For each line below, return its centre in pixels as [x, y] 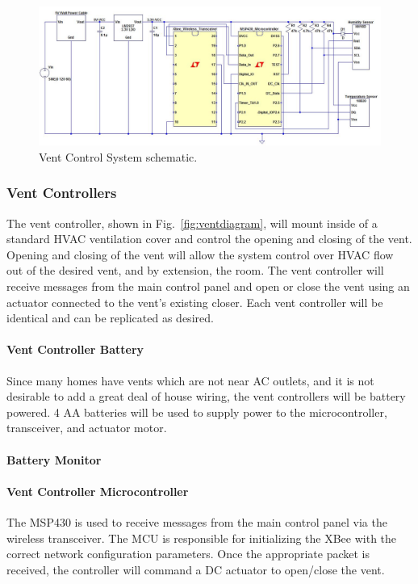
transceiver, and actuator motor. [87, 428]
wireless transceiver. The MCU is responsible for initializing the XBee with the [202, 538]
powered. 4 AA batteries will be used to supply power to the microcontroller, [197, 412]
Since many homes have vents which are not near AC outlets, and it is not [190, 380]
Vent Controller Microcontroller [98, 491]
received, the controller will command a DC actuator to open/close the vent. [196, 569]
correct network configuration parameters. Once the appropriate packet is [188, 554]
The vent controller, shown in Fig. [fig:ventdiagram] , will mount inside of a [192, 223]
